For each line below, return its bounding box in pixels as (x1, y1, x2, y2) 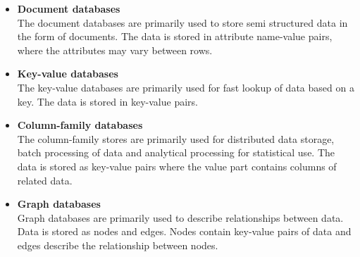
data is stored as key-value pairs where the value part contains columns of (17, 158, 337, 173)
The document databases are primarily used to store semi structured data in (17, 15, 348, 30)
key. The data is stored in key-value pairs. (17, 94, 198, 108)
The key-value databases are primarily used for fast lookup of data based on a (17, 80, 354, 94)
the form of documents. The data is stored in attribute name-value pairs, (17, 29, 333, 44)
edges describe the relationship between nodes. (17, 237, 218, 252)
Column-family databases (17, 118, 143, 132)
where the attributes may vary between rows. (17, 42, 213, 57)
